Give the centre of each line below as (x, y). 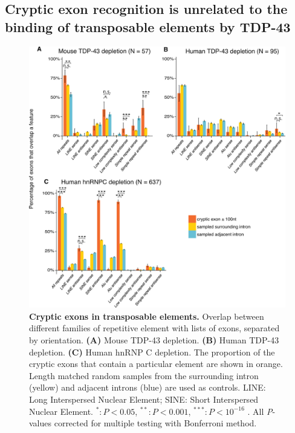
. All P (260, 411)
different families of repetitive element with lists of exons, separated (154, 328)
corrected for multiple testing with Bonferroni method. (155, 423)
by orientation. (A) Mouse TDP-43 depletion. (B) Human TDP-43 (154, 339)
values (41, 423)
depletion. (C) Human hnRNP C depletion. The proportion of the (152, 352)
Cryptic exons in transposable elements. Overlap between (147, 316)
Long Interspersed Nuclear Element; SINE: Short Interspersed (144, 399)
